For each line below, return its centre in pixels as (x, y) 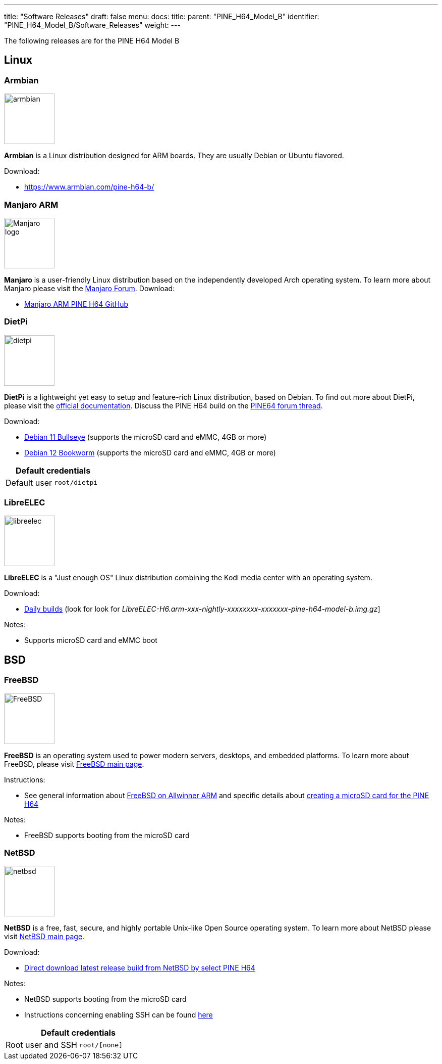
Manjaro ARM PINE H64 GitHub (76, 304)
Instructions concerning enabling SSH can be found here (119, 1015)
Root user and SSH (41, 1045)
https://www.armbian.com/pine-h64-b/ (89, 187)
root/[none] (101, 1045)
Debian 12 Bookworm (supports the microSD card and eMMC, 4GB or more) (150, 452)
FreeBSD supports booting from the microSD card (107, 835)
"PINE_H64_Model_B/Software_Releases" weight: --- (92, 25)
